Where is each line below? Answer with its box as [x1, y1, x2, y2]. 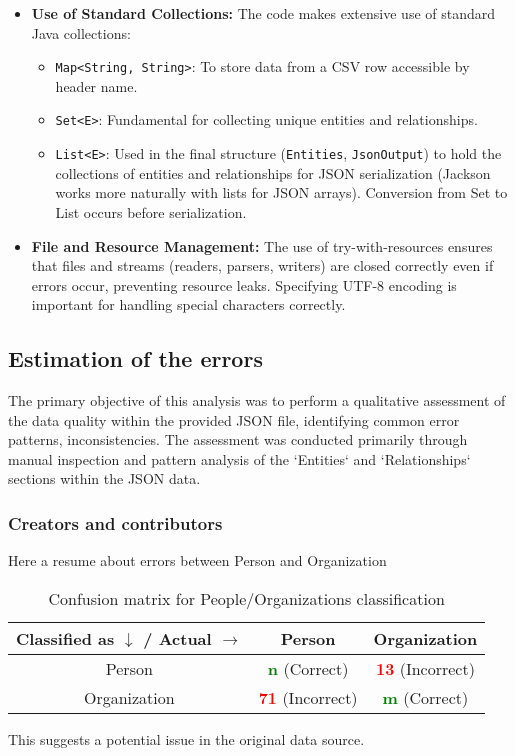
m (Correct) [382, 685, 469, 709]
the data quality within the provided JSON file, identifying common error [8, 409, 460, 430]
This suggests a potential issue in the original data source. [8, 728, 365, 749]
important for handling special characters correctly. [31, 294, 346, 315]
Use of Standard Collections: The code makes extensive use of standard [31, 3, 496, 23]
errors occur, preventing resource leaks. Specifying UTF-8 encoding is [31, 274, 457, 295]
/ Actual [143, 626, 212, 650]
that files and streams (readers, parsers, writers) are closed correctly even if [31, 255, 494, 276]
